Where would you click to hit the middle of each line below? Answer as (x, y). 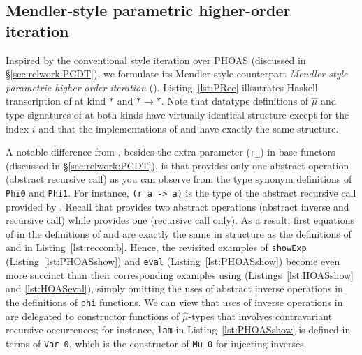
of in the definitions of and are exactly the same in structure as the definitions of (179, 233)
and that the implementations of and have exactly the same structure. (189, 128)
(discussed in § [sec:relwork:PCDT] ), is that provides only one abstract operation (178, 165)
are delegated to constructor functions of (93, 316)
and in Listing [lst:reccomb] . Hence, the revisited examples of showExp (156, 247)
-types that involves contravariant (260, 316)
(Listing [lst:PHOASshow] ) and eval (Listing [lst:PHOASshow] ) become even (173, 261)
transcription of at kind (56, 101)
